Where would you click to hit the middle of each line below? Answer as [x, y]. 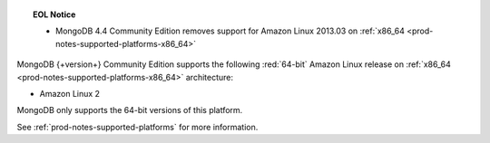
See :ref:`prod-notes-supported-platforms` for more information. [137, 127]
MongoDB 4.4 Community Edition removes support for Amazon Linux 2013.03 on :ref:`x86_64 [230, 31]
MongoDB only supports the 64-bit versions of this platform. [130, 110]
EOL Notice [54, 14]
